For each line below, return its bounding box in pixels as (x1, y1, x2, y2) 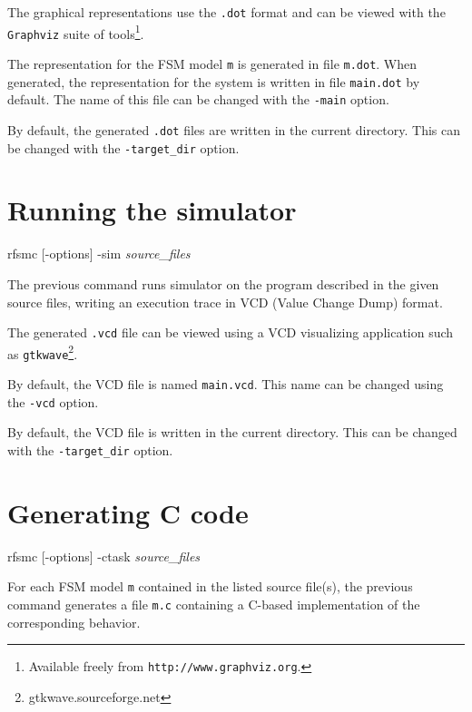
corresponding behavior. (7, 612, 141, 631)
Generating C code (7, 493, 249, 531)
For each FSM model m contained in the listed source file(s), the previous (7, 577, 413, 596)
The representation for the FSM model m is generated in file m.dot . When (7, 54, 418, 73)
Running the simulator (7, 191, 297, 229)
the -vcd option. (7, 392, 99, 411)
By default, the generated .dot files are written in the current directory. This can (7, 120, 461, 139)
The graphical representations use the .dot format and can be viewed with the (7, 3, 446, 21)
